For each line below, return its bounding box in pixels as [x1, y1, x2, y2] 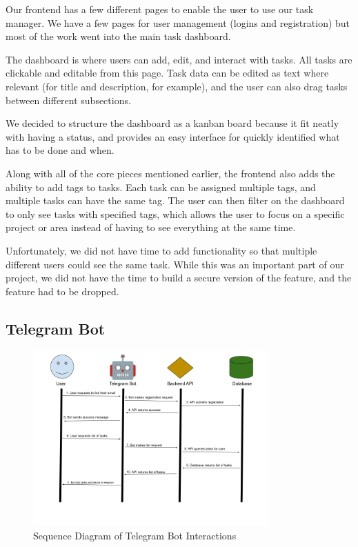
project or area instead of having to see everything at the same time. [6, 220, 296, 235]
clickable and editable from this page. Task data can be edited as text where [6, 66, 329, 80]
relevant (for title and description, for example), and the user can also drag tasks [6, 79, 348, 93]
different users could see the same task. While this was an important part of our [6, 257, 344, 271]
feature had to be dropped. [6, 284, 119, 298]
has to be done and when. [6, 143, 115, 157]
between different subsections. [6, 92, 131, 107]
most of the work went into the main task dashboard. [6, 29, 231, 43]
